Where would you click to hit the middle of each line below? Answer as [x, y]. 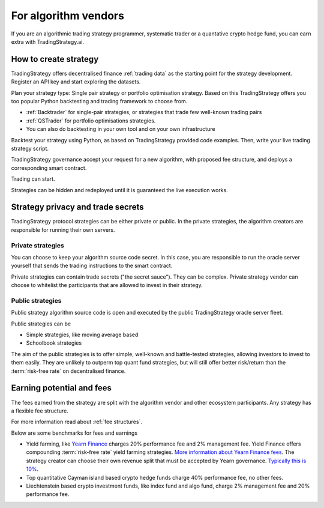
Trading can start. [33, 179]
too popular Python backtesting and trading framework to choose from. [99, 101]
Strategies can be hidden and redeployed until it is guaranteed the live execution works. [119, 190]
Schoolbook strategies [54, 343]
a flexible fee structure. [40, 411]
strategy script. [30, 148]
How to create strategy [55, 59]
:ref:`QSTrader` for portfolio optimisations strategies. [91, 121]
